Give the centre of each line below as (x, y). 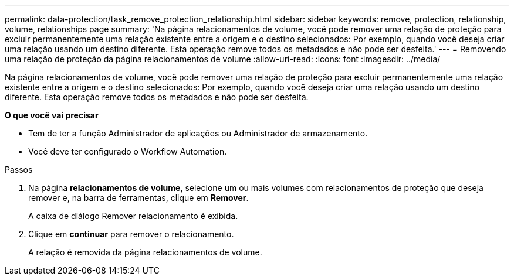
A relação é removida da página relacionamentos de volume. (145, 252)
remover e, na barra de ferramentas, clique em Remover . (138, 198)
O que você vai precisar (52, 115)
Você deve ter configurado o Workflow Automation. (128, 151)
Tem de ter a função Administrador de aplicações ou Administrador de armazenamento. (198, 133)
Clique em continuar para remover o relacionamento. (131, 234)
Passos (19, 170)
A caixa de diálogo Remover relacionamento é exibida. (133, 216)
